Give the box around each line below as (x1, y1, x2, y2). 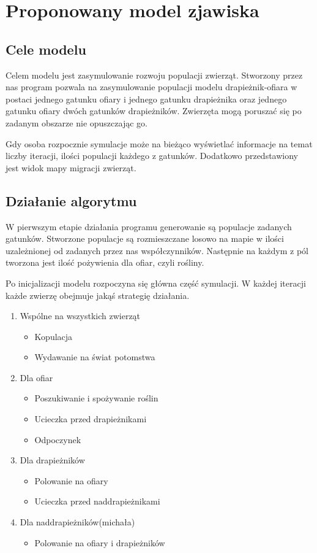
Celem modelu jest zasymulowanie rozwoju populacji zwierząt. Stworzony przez (6, 68, 303, 81)
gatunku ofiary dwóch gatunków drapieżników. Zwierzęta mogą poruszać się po (6, 104, 302, 117)
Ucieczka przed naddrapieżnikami (34, 495, 160, 508)
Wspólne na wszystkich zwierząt (20, 309, 141, 322)
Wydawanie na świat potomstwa (34, 350, 155, 363)
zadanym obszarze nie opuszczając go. (6, 116, 147, 129)
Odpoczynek (34, 433, 81, 446)
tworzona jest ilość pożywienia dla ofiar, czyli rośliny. (6, 256, 204, 269)
